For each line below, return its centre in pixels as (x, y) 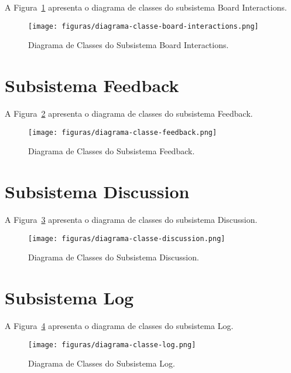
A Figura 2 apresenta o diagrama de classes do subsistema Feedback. (129, 113)
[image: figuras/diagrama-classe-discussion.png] (127, 238)
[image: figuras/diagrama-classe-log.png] (112, 345)
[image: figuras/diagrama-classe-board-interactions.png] (143, 26)
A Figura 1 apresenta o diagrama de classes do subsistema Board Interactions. (146, 7)
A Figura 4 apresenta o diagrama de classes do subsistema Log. (119, 325)
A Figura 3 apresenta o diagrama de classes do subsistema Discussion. (131, 219)
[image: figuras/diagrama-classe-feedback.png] (123, 132)
